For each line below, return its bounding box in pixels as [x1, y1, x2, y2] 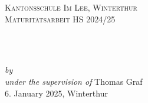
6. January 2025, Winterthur [5, 87, 108, 99]
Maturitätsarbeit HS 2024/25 [5, 12, 116, 25]
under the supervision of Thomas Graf [5, 75, 143, 87]
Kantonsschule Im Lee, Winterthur [5, 1, 137, 13]
